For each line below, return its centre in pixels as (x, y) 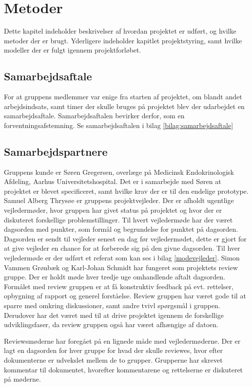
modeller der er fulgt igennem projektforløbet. (73, 50)
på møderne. (22, 379)
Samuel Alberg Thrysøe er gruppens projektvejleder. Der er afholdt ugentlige (119, 200)
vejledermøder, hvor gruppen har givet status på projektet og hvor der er (113, 210)
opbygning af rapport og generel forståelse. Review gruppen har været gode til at (125, 296)
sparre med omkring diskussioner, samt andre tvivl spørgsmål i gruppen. (112, 305)
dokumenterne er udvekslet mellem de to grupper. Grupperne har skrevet (113, 359)
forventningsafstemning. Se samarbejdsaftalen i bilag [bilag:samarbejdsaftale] (119, 125)
